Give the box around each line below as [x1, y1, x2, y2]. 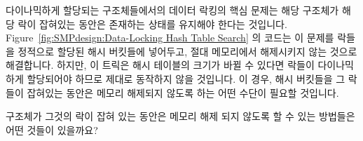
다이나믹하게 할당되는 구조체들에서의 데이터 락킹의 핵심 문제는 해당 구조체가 [6, 3, 339, 17]
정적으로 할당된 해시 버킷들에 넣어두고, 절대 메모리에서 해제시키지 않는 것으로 [18, 43, 357, 58]
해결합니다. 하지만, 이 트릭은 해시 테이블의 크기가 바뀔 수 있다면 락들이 [6, 58, 315, 72]
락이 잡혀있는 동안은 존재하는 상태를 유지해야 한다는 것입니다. [18, 16, 287, 31]
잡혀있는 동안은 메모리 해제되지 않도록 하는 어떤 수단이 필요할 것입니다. [27, 85, 339, 100]
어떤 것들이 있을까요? [6, 122, 98, 137]
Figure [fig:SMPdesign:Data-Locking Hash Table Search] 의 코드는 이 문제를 [6, 30, 334, 45]
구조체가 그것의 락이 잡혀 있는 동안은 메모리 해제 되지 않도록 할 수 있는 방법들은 [6, 109, 355, 123]
